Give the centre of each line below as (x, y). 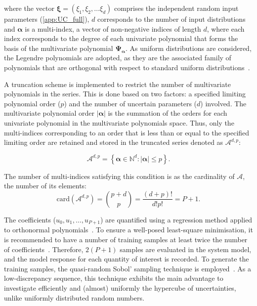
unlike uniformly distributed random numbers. (74, 297)
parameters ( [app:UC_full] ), (47, 19)
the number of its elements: (45, 186)
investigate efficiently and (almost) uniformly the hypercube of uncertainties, (120, 287)
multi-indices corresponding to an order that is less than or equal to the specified (127, 132)
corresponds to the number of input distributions (171, 19)
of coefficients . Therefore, (44, 249)
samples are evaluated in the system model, (186, 249)
